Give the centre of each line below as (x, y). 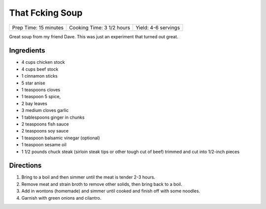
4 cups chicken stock (43, 62)
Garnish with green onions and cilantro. (61, 198)
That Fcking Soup (46, 13)
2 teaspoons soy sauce (45, 131)
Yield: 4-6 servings (158, 27)
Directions (25, 166)
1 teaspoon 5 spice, (41, 97)
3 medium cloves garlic (45, 110)
